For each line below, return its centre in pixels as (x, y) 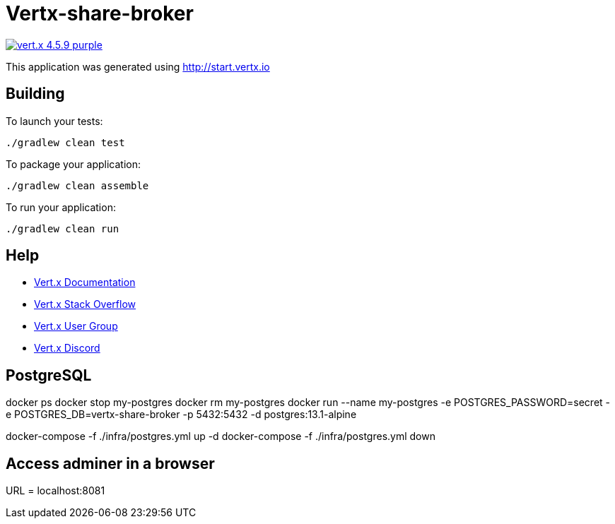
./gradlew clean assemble (77, 185)
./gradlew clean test (65, 142)
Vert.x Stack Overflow (85, 304)
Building (35, 94)
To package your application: (74, 164)
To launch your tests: (54, 121)
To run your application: (61, 207)
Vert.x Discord (67, 348)
